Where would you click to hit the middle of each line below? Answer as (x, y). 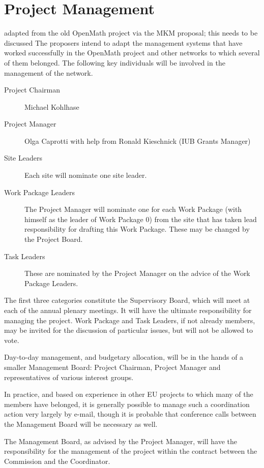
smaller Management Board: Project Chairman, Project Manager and (112, 367)
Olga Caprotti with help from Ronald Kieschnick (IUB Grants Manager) (138, 141)
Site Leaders (23, 158)
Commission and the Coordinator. (57, 461)
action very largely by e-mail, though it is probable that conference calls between (130, 414)
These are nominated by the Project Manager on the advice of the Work (137, 273)
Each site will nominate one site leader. (86, 175)
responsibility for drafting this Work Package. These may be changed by (137, 229)
